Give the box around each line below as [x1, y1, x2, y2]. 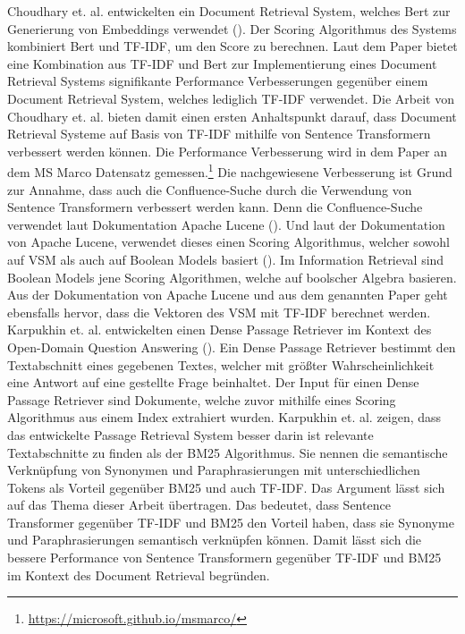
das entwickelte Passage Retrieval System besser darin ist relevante [7, 425, 374, 444]
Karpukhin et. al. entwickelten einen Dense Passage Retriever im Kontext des [7, 320, 432, 339]
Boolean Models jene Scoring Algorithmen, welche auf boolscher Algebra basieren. [7, 267, 457, 286]
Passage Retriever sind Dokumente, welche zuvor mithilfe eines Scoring [7, 390, 396, 409]
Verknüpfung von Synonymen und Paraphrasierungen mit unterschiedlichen [7, 461, 420, 479]
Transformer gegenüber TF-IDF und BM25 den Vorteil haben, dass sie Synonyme [7, 512, 454, 531]
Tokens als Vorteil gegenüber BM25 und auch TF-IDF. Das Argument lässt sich [7, 478, 445, 496]
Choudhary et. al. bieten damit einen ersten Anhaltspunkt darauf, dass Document [7, 106, 457, 125]
